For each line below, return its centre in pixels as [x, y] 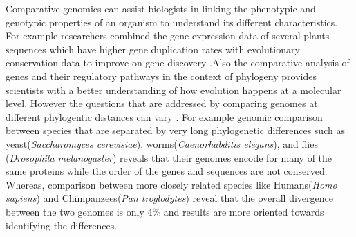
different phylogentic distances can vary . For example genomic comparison [164, 116]
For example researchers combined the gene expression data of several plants [168, 36]
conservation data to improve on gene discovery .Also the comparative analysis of [178, 63]
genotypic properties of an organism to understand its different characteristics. [172, 22]
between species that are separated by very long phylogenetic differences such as [175, 130]
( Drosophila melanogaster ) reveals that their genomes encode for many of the [169, 157]
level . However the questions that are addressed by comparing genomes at [162, 103]
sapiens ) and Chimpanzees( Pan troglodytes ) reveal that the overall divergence [169, 198]
